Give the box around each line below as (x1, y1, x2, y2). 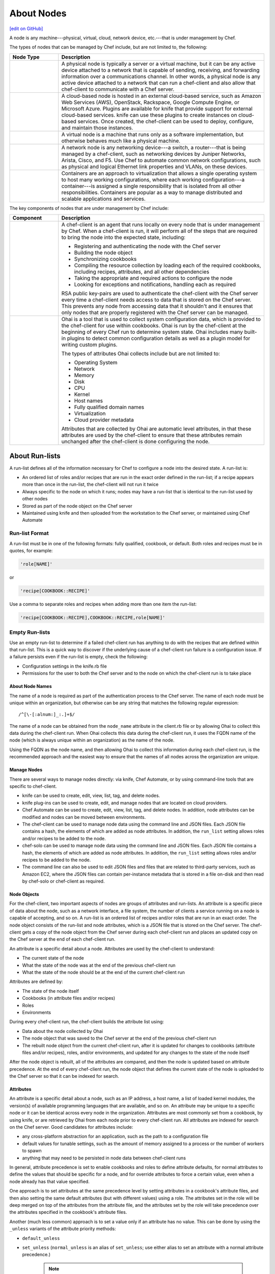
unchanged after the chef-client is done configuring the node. (61, 438, 210, 445)
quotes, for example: (9, 547, 53, 553)
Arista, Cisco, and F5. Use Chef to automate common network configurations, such (61, 156, 261, 164)
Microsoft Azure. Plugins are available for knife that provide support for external (61, 105, 253, 112)
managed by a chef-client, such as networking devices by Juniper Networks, (61, 150, 246, 157)
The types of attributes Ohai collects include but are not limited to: (61, 350, 220, 357)
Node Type (12, 54, 40, 61)
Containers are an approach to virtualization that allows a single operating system (61, 170, 257, 177)
